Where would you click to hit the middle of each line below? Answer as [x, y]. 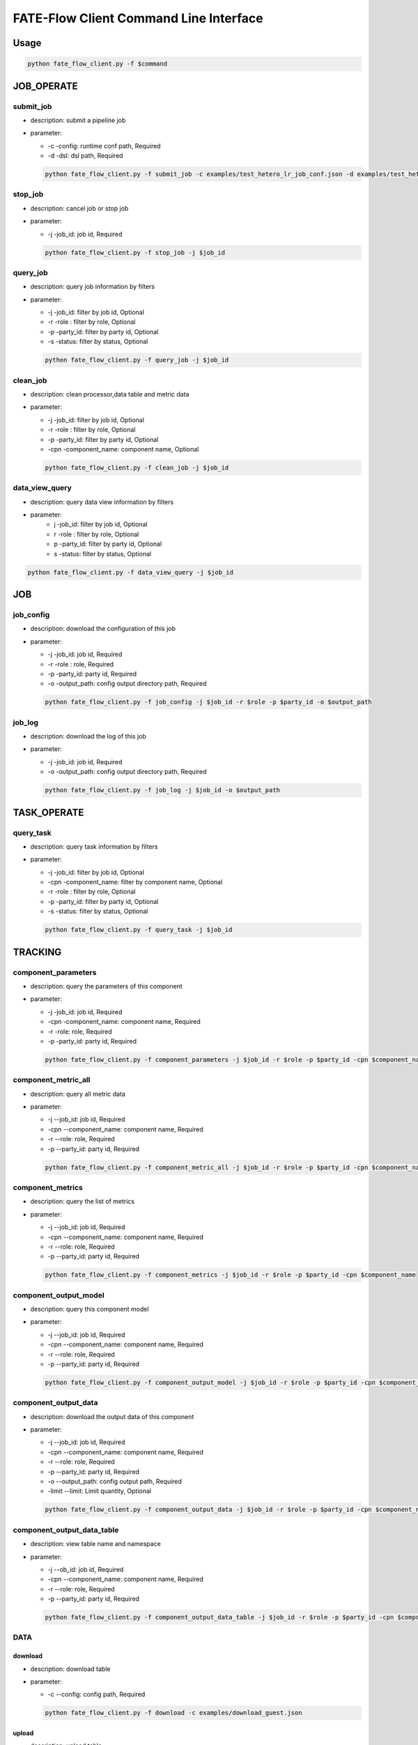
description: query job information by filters [93, 287]
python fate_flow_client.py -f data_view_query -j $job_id [130, 572]
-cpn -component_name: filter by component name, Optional [135, 882]
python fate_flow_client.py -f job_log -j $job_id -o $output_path [163, 790]
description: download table [70, 1669]
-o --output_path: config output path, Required [115, 1482]
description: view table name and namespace [96, 1544]
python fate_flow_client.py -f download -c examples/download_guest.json [173, 1713]
